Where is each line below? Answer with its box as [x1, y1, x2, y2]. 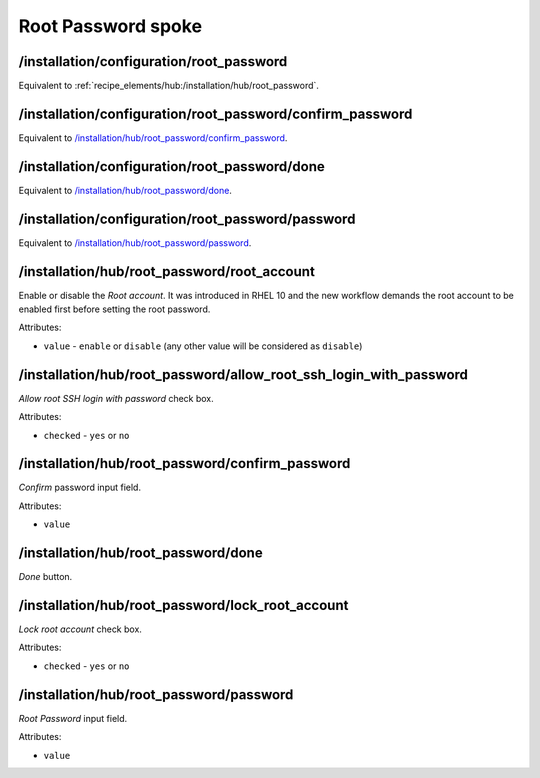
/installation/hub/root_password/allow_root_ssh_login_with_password [18, 366, 469, 383]
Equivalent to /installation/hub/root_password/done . [18, 184, 232, 196]
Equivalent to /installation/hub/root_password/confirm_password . [18, 131, 288, 144]
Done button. [18, 571, 73, 583]
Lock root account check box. [18, 623, 142, 635]
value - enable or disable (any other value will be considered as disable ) [43, 340, 363, 352]
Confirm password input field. [18, 481, 142, 494]
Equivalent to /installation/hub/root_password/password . [18, 236, 252, 249]
